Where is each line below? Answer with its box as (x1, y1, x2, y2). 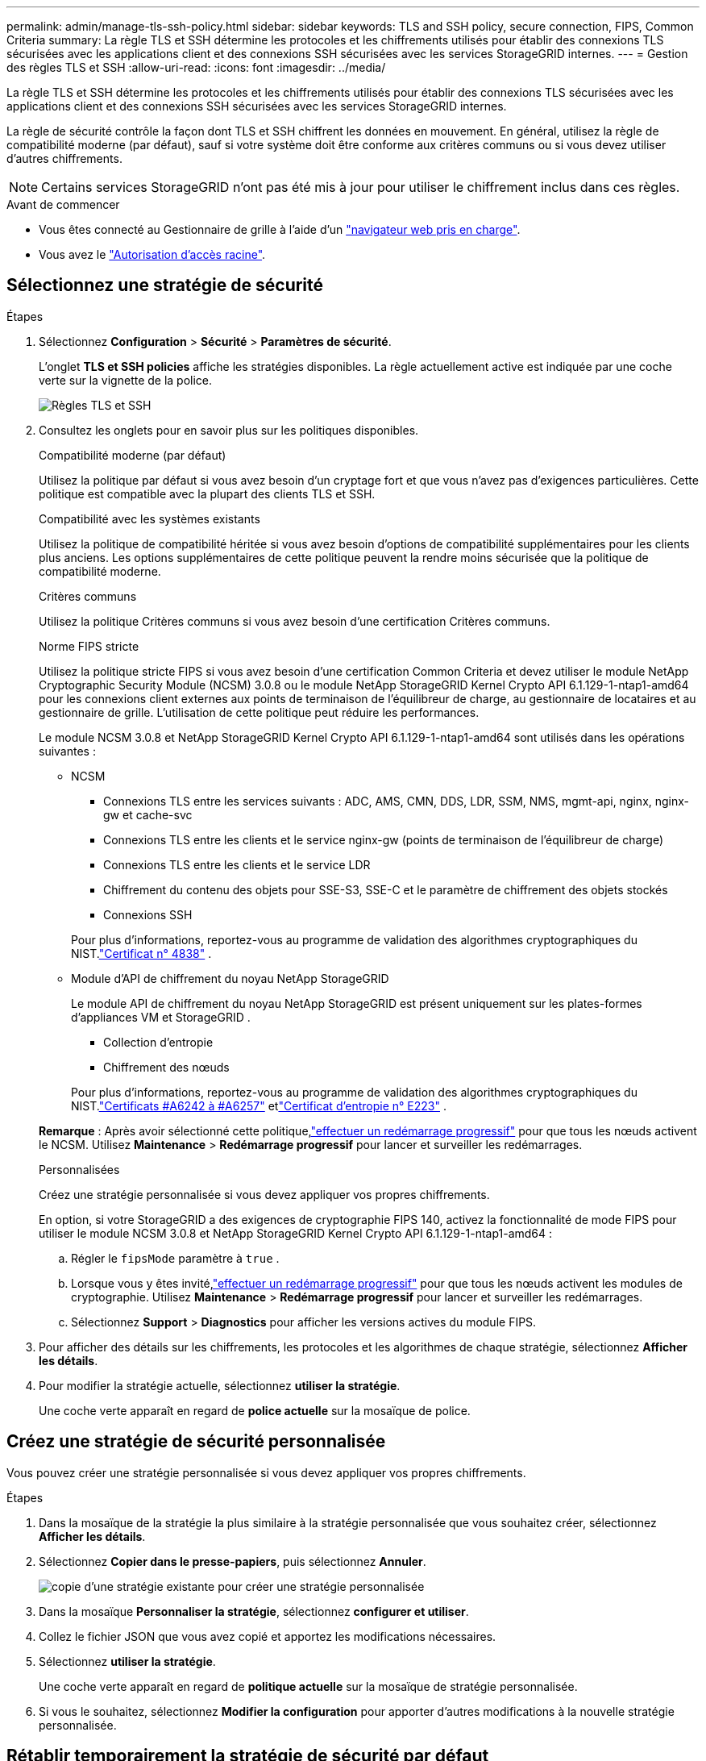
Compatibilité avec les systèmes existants (39, 511, 260, 526)
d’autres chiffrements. (6, 152, 123, 165)
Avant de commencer (6, 198, 120, 211)
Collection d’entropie (103, 1035, 214, 1049)
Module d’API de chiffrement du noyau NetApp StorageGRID (71, 971, 389, 985)
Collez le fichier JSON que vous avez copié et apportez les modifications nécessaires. (39, 1629, 496, 1643)
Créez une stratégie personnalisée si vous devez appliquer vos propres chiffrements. (39, 1187, 490, 1201)
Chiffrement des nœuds (103, 1060, 230, 1074)
